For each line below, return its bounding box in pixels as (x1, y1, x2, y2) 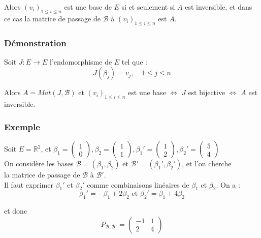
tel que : (121, 56, 147, 67)
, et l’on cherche (182, 158, 232, 169)
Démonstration (4, 36, 67, 49)
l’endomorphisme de (49, 56, 112, 67)
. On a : (216, 179, 240, 190)
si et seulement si (121, 2, 175, 12)
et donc (4, 205, 27, 216)
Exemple (4, 120, 40, 133)
